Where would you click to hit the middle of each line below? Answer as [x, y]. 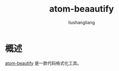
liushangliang [82, 22]
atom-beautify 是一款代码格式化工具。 [43, 63]
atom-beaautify [82, 9]
